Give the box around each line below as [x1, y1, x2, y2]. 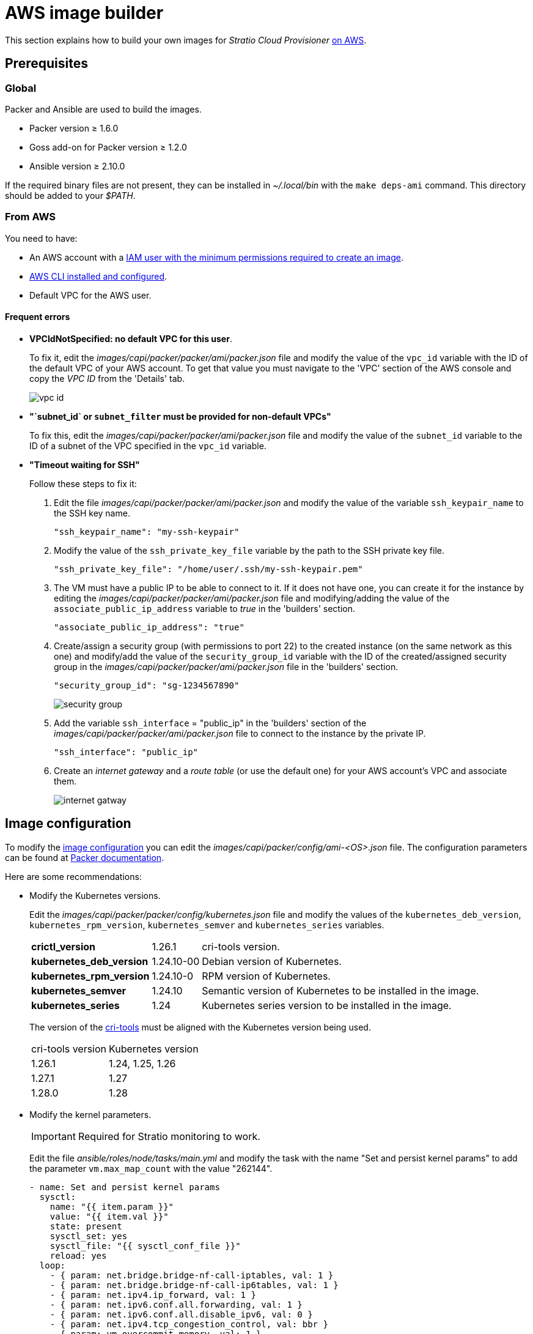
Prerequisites [5, 56, 88, 72]
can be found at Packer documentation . [5, 852, 164, 863]
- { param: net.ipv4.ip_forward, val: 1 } [50, 1289, 256, 1300]
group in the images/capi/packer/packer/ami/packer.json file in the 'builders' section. [54, 661, 399, 672]
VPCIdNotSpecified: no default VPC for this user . [29, 333, 232, 344]
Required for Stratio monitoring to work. [78, 1130, 260, 1142]
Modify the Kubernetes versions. [29, 890, 161, 901]
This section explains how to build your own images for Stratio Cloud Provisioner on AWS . [5, 34, 367, 45]
